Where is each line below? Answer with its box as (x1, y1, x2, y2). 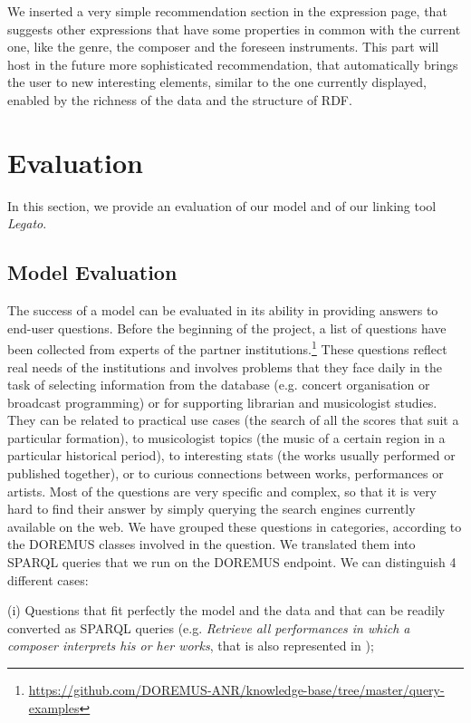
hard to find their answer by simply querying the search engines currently (7, 499, 416, 518)
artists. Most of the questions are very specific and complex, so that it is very (7, 481, 437, 500)
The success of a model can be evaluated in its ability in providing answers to (7, 301, 438, 320)
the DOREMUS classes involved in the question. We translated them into (7, 535, 416, 554)
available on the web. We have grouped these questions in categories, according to (7, 516, 462, 535)
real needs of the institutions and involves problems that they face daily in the (7, 357, 442, 376)
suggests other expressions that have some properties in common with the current (7, 19, 461, 38)
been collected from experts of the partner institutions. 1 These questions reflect (7, 337, 447, 358)
